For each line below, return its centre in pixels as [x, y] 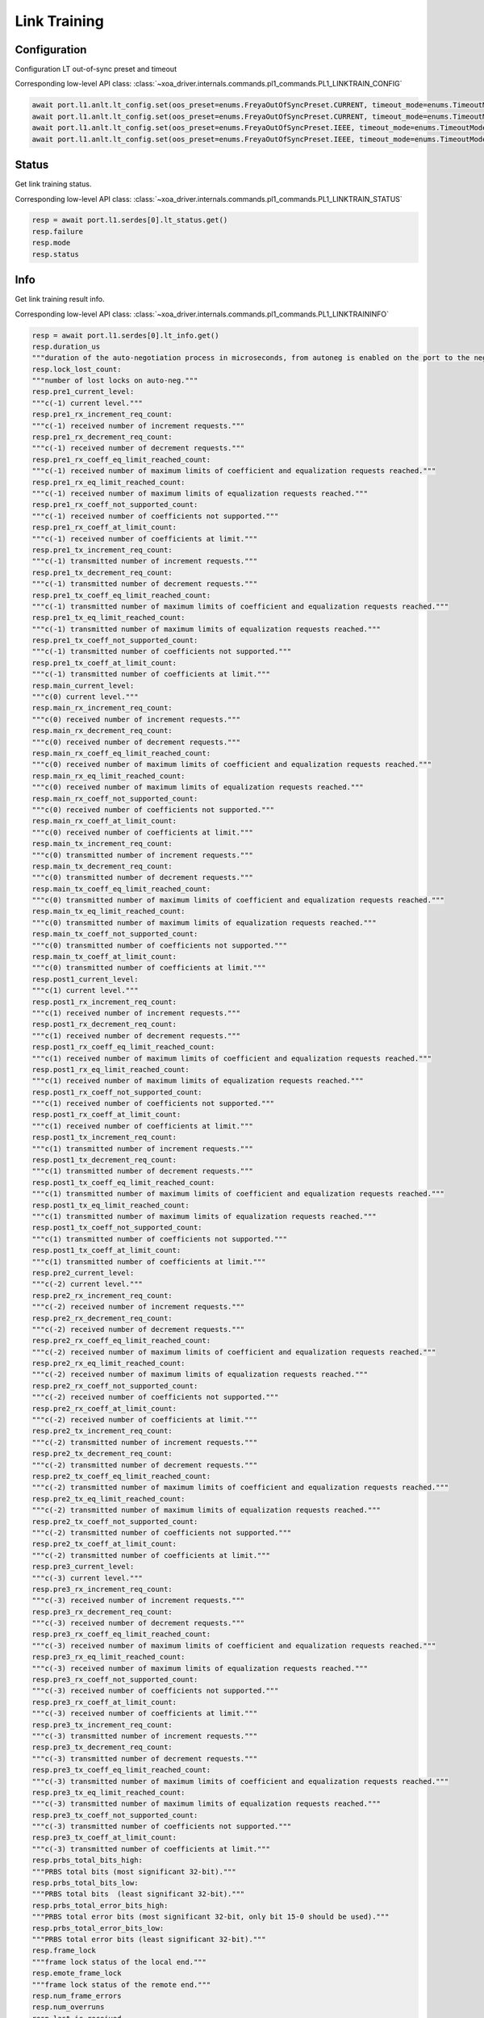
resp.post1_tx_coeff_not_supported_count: [117, 1228]
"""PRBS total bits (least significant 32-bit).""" [138, 1894]
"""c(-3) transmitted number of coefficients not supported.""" [162, 1827]
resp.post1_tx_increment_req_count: [104, 1137]
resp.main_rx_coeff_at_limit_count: [104, 821]
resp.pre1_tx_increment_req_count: [102, 550]
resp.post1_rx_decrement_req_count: [104, 1024]
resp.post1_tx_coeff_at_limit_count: [106, 1250]
